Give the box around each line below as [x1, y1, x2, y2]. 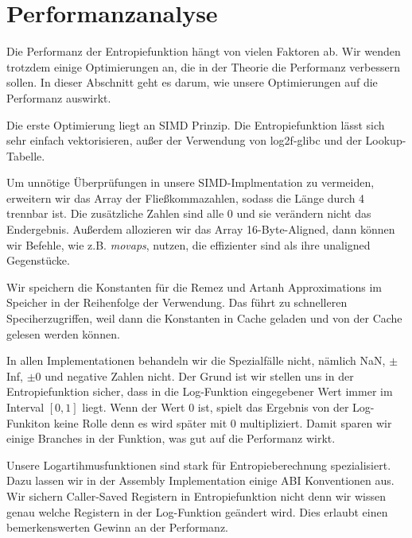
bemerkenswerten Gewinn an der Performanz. [6, 519, 229, 536]
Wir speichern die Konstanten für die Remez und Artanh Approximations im [6, 278, 382, 295]
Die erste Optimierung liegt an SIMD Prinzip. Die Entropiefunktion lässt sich [6, 116, 385, 133]
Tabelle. [6, 147, 45, 164]
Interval [6, 399, 45, 415]
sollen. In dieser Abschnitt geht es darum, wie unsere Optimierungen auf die [6, 74, 378, 91]
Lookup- [365, 132, 406, 149]
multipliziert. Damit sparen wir [239, 414, 392, 431]
